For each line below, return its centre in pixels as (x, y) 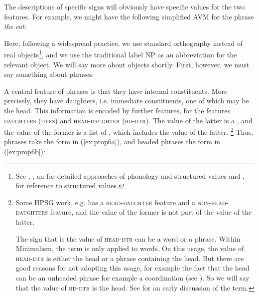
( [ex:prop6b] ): (25, 151)
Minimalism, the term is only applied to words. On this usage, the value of (130, 248)
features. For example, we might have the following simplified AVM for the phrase (129, 16)
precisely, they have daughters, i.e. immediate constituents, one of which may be (127, 101)
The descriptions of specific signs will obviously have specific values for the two (125, 6)
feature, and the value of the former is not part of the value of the (151, 212)
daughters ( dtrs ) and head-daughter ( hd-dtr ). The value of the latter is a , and (128, 120)
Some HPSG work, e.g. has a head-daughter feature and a (105, 202)
